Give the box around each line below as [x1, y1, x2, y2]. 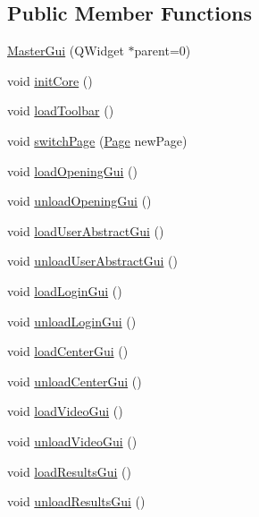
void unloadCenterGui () [7, 371, 142, 390]
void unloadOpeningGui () [7, 191, 152, 210]
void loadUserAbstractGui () [7, 221, 164, 240]
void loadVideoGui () [7, 402, 123, 420]
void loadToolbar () [7, 101, 114, 120]
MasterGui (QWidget [7, 41, 124, 60]
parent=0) [134, 41, 191, 60]
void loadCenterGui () [7, 342, 129, 360]
